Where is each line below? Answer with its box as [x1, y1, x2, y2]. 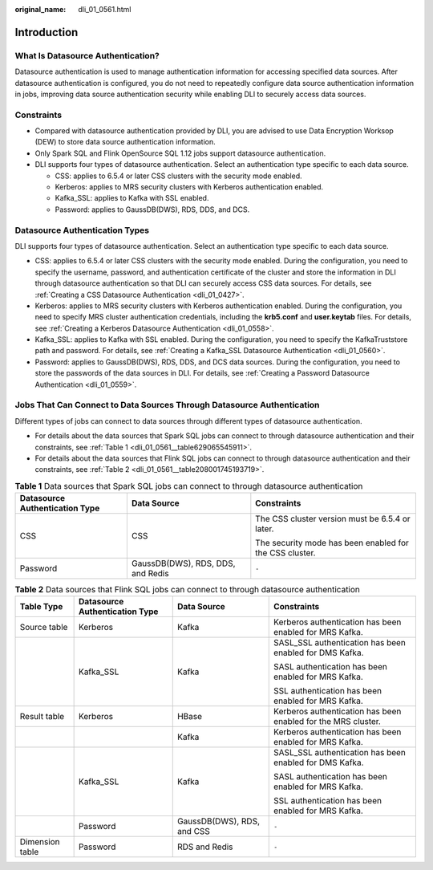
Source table [19, 622, 68, 633]
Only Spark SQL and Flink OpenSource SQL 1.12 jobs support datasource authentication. [34, 148, 326, 158]
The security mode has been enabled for [255, 538, 409, 549]
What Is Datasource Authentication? [14, 50, 160, 61]
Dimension [19, 836, 60, 848]
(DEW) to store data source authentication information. [34, 137, 216, 147]
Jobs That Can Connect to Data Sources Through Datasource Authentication [14, 400, 320, 411]
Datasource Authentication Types [14, 225, 150, 236]
